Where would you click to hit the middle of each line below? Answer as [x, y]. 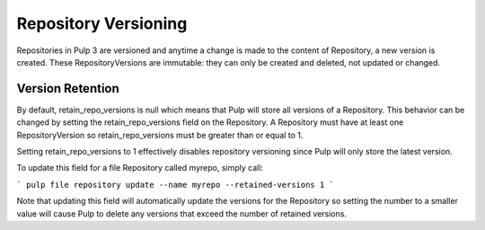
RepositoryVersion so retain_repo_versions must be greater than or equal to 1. [160, 135]
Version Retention [68, 88]
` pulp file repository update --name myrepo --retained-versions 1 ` [175, 185]
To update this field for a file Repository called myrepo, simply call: [140, 168]
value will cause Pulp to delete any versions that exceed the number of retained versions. [182, 213]
